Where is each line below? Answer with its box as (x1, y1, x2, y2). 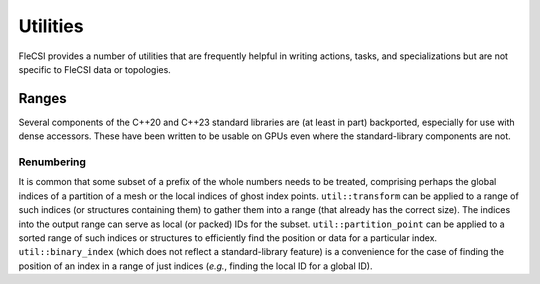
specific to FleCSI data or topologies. (18, 63, 172, 75)
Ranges (18, 90, 67, 107)
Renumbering (18, 155, 87, 169)
